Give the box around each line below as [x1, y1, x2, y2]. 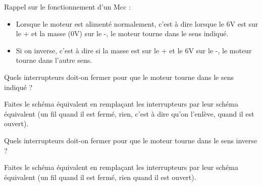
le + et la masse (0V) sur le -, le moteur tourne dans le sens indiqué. [16, 28, 229, 39]
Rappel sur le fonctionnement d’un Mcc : [4, 2, 131, 12]
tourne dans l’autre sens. [16, 55, 92, 65]
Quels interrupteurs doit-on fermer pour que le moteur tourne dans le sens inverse [4, 135, 257, 145]
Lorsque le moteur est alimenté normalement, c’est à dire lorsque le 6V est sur [16, 18, 258, 29]
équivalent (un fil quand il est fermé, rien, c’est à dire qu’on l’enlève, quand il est [4, 108, 254, 119]
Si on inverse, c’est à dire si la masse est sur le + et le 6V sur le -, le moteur [16, 45, 252, 55]
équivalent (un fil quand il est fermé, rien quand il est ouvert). [4, 171, 196, 182]
